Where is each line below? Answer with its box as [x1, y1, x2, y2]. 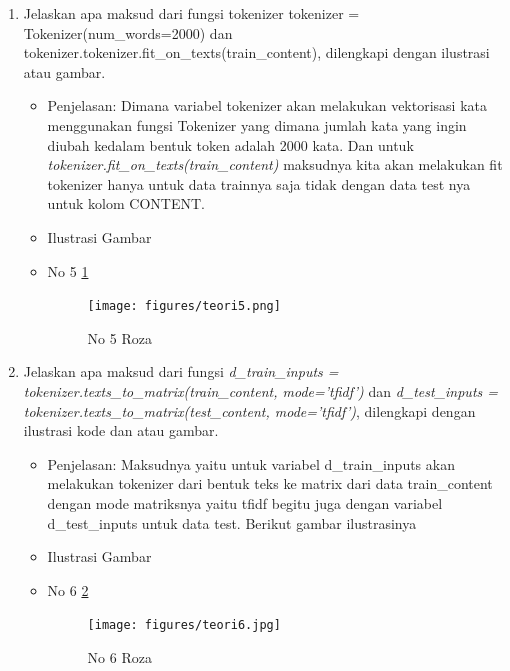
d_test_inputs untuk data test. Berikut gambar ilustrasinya [47, 512, 417, 533]
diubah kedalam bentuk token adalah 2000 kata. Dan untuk [47, 134, 414, 155]
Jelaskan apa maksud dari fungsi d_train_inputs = [23, 361, 339, 382]
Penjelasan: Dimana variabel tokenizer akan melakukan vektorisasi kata [47, 95, 488, 116]
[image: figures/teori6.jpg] [87, 618, 281, 633]
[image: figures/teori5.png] [87, 299, 281, 314]
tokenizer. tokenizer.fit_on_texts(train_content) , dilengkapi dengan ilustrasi [23, 42, 490, 63]
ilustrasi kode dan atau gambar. [23, 420, 219, 441]
